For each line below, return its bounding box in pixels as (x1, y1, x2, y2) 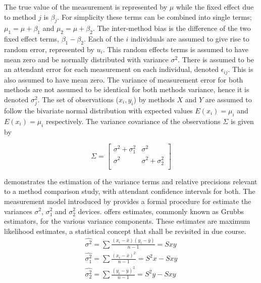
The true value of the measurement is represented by (4, 2, 168, 12)
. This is (228, 64, 253, 74)
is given (230, 115, 254, 126)
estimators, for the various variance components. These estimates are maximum (4, 216, 250, 226)
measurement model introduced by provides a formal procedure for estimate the (4, 195, 251, 206)
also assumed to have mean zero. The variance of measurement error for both (4, 74, 243, 85)
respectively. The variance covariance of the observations (45, 115, 221, 126)
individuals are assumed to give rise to (130, 33, 249, 44)
